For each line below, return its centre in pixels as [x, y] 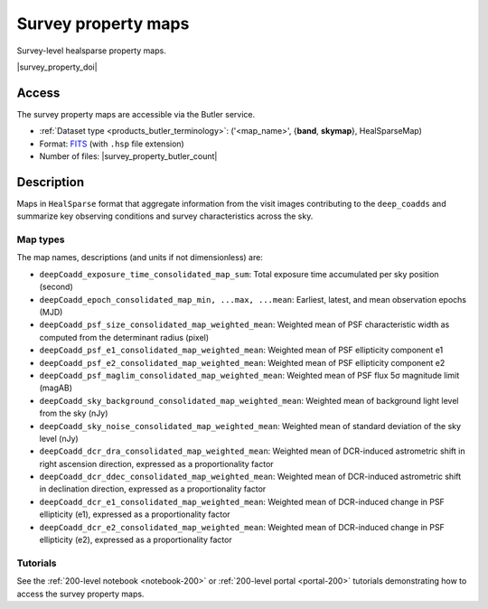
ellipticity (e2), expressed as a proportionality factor [136, 540]
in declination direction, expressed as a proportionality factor [153, 489]
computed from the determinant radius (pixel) [124, 337]
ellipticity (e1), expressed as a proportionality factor [135, 514]
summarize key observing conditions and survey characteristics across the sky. [165, 216]
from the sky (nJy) [74, 413]
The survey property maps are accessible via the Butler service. [136, 114]
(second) [56, 287]
